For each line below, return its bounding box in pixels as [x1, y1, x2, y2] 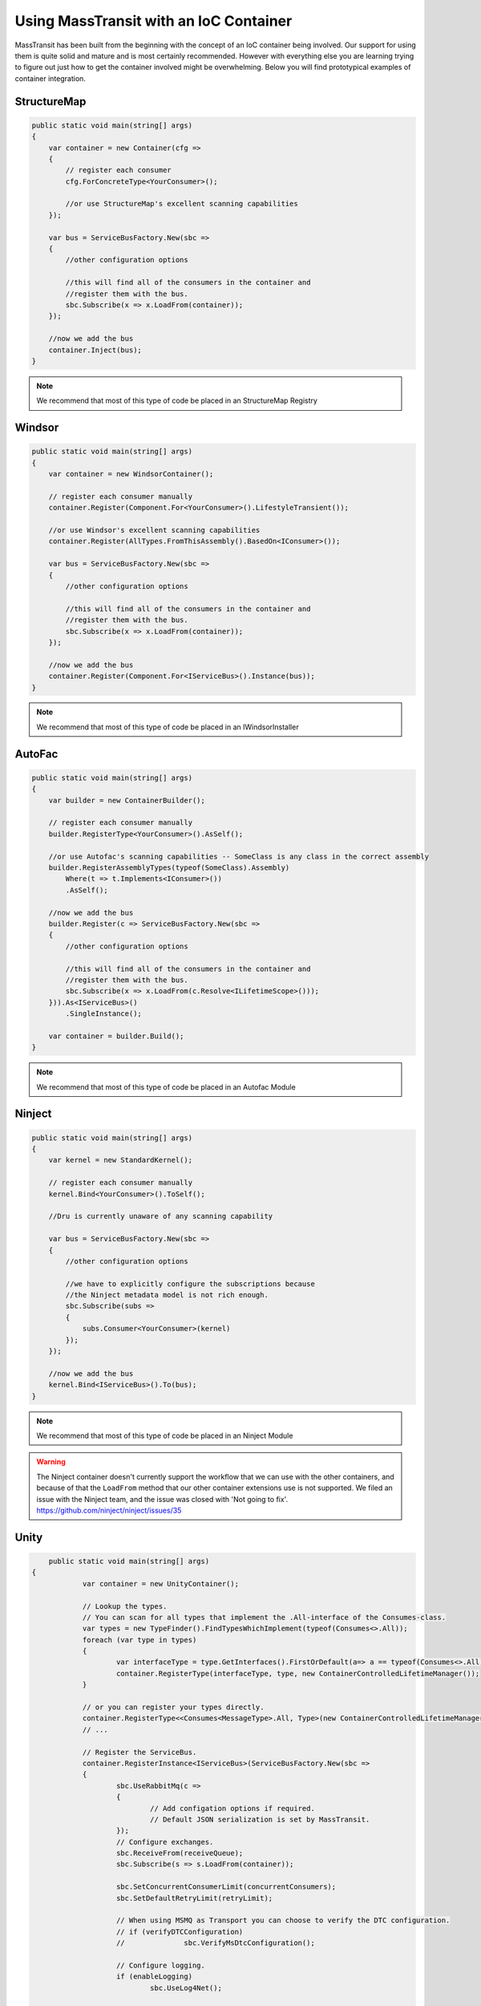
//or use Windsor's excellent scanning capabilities [48, 526, 261, 535]
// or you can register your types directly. [82, 1703, 265, 1712]
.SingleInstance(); [65, 1009, 142, 1018]
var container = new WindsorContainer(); [48, 469, 214, 479]
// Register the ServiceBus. [82, 1748, 197, 1756]
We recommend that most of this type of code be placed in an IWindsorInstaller [36, 722, 300, 732]
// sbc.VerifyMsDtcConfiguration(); [116, 1939, 316, 1947]
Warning [36, 1457, 66, 1467]
